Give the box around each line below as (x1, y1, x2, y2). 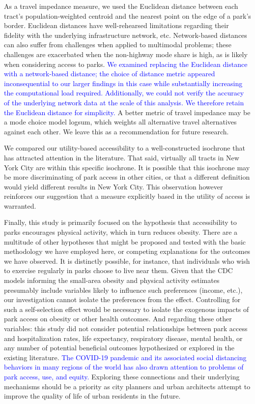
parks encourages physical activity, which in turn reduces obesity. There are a (4, 227, 238, 237)
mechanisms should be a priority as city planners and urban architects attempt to (4, 381, 251, 391)
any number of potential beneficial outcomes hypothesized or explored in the (4, 342, 234, 353)
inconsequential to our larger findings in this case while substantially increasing (4, 78, 243, 88)
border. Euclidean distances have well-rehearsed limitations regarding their (4, 20, 229, 31)
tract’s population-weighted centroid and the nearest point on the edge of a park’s (4, 10, 251, 21)
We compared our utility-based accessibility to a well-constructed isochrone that (4, 143, 245, 153)
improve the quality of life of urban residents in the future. (4, 391, 181, 401)
